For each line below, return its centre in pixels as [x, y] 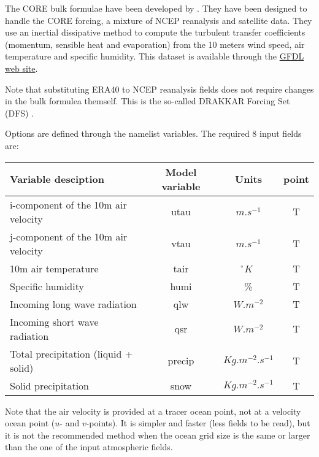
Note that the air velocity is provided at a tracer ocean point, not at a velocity [153, 411]
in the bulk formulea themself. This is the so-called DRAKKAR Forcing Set [148, 101]
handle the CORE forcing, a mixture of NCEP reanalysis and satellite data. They [159, 20]
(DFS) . [20, 113]
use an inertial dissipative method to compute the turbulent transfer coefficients [155, 32]
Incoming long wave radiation [73, 304]
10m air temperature [54, 268]
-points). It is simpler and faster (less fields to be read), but [198, 423]
